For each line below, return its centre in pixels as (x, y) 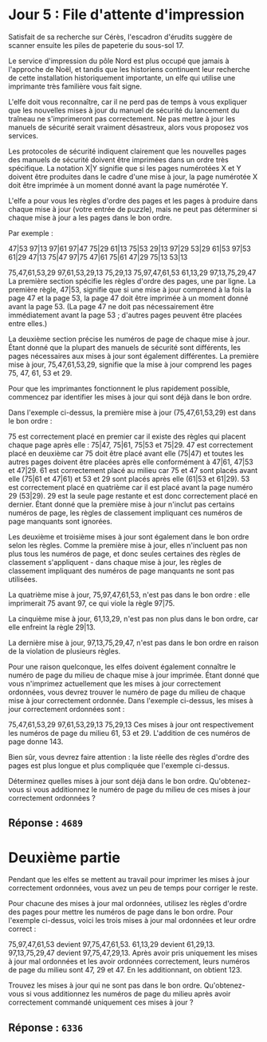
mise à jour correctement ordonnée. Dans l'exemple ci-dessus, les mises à (131, 700)
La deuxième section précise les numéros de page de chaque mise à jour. (129, 339)
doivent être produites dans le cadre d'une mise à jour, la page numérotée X (133, 177)
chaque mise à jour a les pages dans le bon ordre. (90, 217)
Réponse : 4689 (46, 823)
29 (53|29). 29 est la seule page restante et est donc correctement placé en (133, 495)
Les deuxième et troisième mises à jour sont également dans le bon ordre (129, 536)
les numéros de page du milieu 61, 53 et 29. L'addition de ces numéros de (130, 733)
